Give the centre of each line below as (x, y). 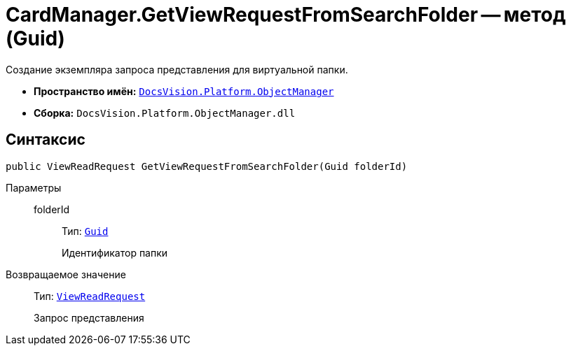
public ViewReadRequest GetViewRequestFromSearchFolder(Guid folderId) (207, 166)
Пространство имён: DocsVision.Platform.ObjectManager (184, 91)
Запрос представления (89, 317)
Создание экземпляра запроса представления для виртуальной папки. (177, 69)
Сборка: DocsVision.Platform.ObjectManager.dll (165, 113)
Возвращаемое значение (66, 274)
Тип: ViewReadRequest (90, 296)
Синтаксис (46, 140)
